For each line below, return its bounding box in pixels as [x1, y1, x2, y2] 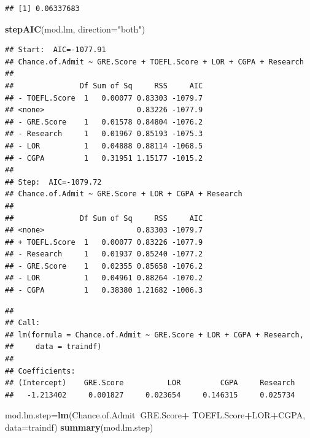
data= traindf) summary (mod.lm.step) [5, 421, 153, 433]
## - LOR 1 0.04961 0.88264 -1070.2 [5, 274, 203, 283]
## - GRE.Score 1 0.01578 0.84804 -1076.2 [5, 117, 203, 126]
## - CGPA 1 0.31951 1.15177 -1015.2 [5, 153, 203, 163]
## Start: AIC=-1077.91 [5, 45, 106, 55]
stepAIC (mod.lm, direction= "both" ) [5, 22, 145, 35]
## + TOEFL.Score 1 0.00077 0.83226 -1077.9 [5, 237, 203, 247]
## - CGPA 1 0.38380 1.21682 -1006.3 [5, 286, 203, 295]
